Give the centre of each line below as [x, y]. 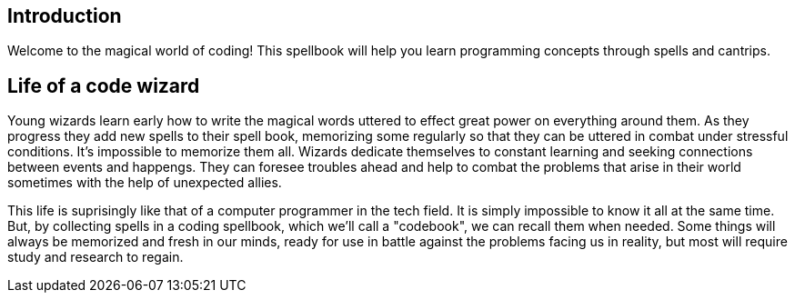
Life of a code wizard [104, 85]
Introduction [65, 16]
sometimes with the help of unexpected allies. [145, 183]
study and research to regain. [96, 257]
